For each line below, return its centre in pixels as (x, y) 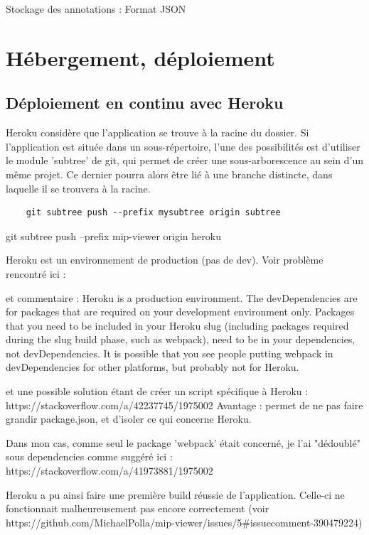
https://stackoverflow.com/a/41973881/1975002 (109, 471)
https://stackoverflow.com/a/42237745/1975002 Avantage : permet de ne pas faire (184, 405)
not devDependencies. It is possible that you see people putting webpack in (170, 353)
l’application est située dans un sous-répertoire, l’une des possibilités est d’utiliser (183, 146)
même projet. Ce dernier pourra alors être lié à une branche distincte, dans (169, 174)
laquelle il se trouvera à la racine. (78, 188)
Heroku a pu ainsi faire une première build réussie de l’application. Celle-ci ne (175, 494)
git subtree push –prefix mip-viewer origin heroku (113, 236)
